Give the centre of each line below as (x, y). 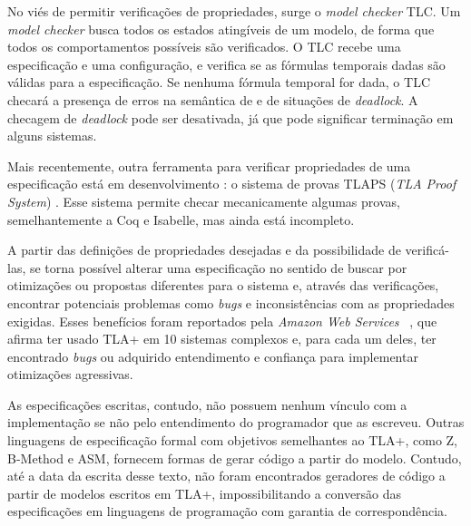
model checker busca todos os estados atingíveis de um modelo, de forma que (221, 29)
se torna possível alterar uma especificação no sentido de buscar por (218, 267)
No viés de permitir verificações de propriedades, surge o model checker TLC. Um (234, 11)
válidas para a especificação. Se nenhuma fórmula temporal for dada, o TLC (219, 82)
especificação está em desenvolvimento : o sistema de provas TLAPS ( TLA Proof (232, 184)
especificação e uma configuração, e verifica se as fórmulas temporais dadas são (226, 64)
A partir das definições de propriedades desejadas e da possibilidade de (204, 250)
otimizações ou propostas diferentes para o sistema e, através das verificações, (223, 285)
